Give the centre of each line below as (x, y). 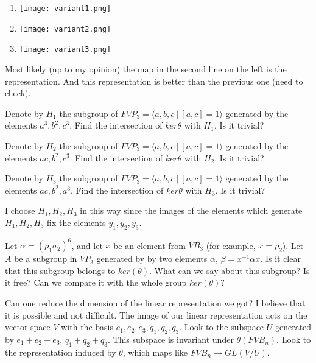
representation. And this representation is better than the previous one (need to (154, 81)
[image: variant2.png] (65, 29)
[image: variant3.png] (65, 50)
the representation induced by (61, 352)
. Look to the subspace (222, 327)
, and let (87, 245)
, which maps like (155, 352)
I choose (20, 210)
